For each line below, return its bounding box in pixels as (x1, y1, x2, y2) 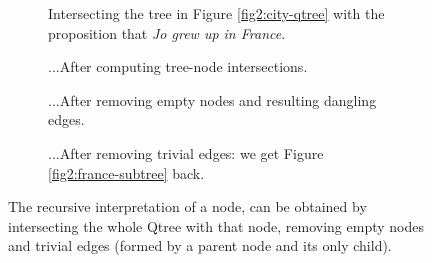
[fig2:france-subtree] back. (48, 162, 205, 183)
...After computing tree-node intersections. (48, 56, 308, 77)
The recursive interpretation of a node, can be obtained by (8, 196, 367, 217)
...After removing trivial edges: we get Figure (48, 142, 324, 163)
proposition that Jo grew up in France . (48, 22, 286, 43)
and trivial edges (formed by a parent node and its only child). (8, 235, 392, 256)
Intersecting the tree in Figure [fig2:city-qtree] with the (48, 3, 385, 23)
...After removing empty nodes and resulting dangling (48, 89, 377, 110)
